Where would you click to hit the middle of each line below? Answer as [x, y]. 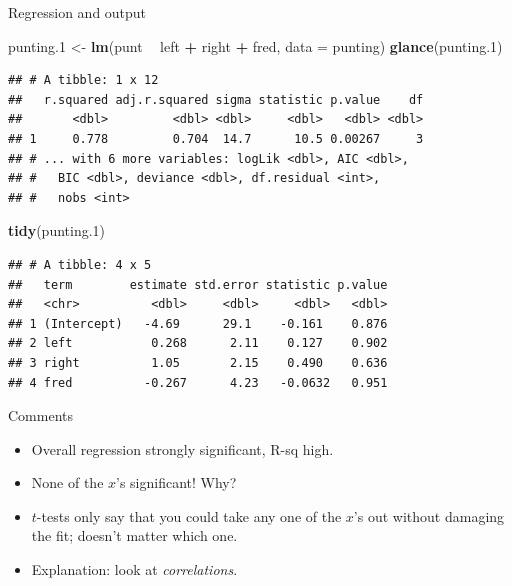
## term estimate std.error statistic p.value [198, 284]
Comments [41, 415]
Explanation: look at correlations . [134, 569]
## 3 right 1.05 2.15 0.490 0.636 [198, 362]
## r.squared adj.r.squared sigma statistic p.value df [216, 99]
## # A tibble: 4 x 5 [80, 264]
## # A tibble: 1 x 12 [83, 80]
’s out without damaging [429, 515]
